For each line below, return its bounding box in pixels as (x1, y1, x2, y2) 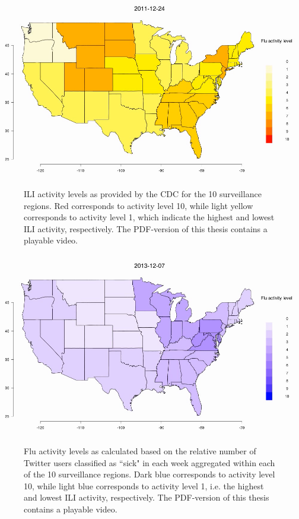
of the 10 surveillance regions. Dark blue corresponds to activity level (24, 468, 275, 480)
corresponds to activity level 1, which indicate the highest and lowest (24, 211, 275, 223)
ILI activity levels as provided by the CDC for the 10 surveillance (24, 187, 262, 200)
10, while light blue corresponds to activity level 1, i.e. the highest (24, 479, 264, 492)
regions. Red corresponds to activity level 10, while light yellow (24, 199, 253, 211)
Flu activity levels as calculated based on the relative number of (24, 444, 256, 457)
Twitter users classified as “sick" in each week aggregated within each (24, 456, 275, 469)
